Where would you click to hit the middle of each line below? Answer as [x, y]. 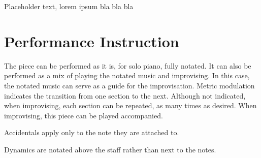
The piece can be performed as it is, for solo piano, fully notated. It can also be [128, 65]
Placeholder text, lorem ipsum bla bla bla [69, 6]
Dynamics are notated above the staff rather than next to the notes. [110, 149]
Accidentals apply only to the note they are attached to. [92, 132]
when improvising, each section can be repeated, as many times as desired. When [130, 105]
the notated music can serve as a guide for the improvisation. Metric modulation [129, 85]
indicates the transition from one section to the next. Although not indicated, [125, 95]
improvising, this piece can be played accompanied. [84, 115]
